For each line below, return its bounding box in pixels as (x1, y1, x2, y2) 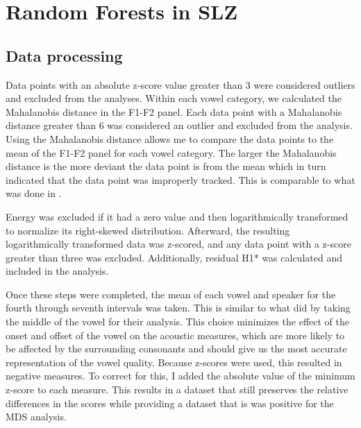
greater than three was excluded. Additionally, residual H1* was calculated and (6, 250, 342, 264)
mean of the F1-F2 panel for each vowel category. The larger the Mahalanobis (6, 145, 337, 160)
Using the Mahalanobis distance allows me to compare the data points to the (6, 131, 334, 146)
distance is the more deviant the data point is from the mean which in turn (6, 159, 326, 173)
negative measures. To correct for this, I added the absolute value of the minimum (6, 368, 355, 383)
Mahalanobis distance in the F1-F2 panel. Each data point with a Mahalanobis (6, 104, 342, 119)
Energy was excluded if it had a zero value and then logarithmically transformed (6, 209, 349, 223)
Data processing (6, 44, 123, 66)
